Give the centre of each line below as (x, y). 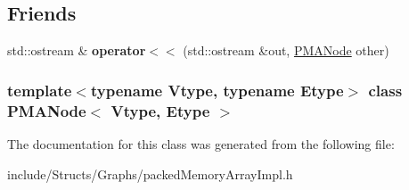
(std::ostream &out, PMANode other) (286, 50)
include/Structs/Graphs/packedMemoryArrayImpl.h (150, 173)
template (40, 90)
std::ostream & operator (77, 50)
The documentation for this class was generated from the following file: (201, 143)
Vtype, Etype (160, 110)
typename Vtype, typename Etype (217, 90)
